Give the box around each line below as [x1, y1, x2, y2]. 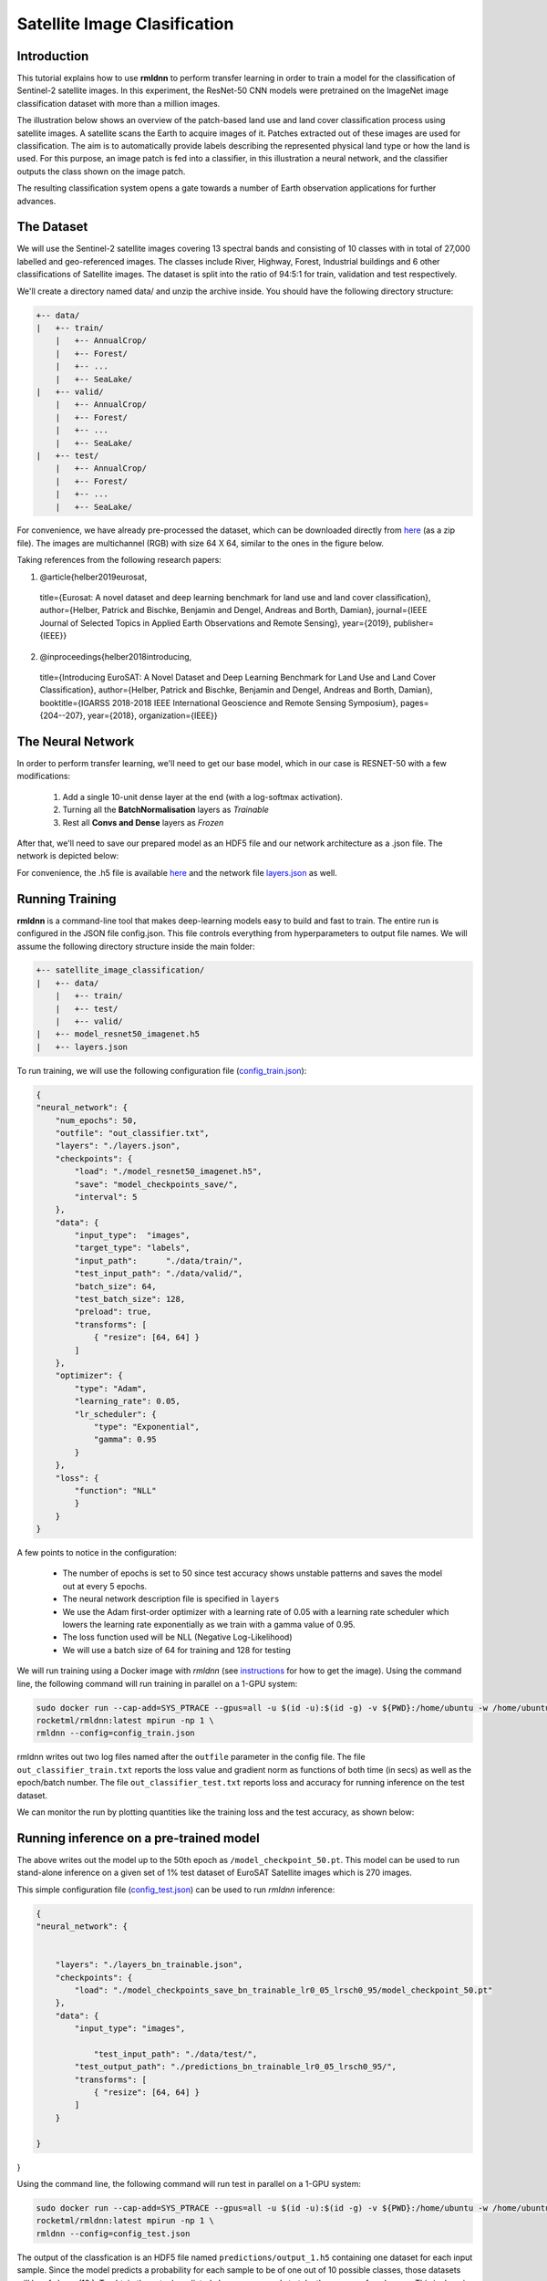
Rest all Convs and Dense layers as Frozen [62, 817, 224, 828]
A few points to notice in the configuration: [16, 1547, 178, 1558]
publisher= [393, 617, 435, 629]
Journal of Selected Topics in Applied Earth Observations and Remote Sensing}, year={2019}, [39, 617, 392, 629]
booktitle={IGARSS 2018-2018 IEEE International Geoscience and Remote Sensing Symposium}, [39, 697, 398, 708]
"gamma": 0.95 [93, 1434, 157, 1445]
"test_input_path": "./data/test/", [93, 2048, 258, 2059]
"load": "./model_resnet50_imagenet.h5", [74, 1166, 263, 1177]
